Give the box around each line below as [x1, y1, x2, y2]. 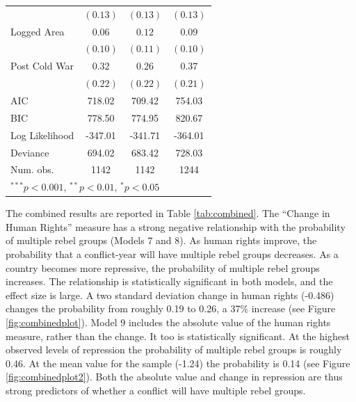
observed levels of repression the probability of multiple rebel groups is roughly [6, 342, 342, 357]
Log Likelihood [10, 127, 74, 142]
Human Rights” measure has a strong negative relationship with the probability [6, 219, 346, 234]
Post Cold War [10, 58, 74, 73]
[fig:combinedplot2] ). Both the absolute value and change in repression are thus [6, 369, 343, 384]
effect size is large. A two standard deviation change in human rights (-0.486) [6, 287, 334, 302]
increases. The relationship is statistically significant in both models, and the [6, 274, 333, 289]
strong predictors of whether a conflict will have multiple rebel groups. [6, 383, 306, 397]
